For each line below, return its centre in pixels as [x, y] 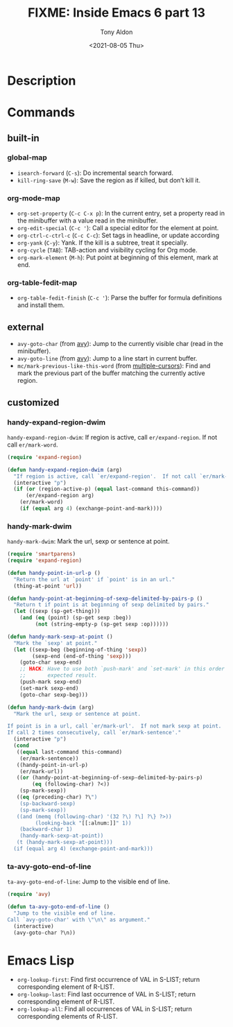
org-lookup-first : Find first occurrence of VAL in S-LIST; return [109, 980]
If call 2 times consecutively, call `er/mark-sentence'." [94, 733]
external [26, 327]
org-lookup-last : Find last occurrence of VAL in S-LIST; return [106, 994]
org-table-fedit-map [42, 283]
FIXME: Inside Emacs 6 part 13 [116, 13]
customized [33, 403]
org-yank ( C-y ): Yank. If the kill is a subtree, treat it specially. [103, 243]
